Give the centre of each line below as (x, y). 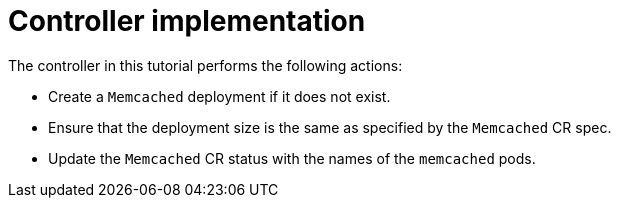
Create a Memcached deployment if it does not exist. (219, 96)
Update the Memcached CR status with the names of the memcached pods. (292, 158)
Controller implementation (187, 21)
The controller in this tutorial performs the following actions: (205, 65)
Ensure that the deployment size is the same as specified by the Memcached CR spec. (330, 127)
